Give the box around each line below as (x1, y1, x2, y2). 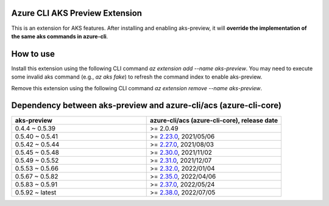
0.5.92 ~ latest (15, 188, 57, 196)
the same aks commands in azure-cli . (11, 32, 108, 40)
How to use (11, 49, 55, 59)
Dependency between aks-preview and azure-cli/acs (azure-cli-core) (11, 101, 281, 111)
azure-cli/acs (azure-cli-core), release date (149, 116, 278, 124)
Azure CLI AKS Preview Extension (11, 8, 143, 18)
